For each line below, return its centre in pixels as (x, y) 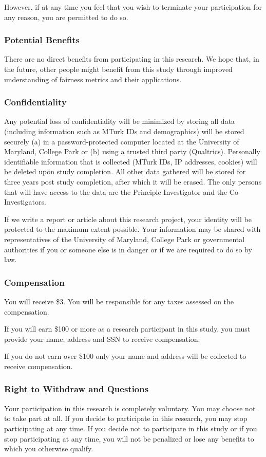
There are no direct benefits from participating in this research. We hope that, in (132, 59)
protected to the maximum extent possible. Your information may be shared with (132, 229)
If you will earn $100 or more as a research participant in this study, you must (127, 329)
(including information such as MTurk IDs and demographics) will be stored (124, 131)
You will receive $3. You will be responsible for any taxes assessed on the (119, 301)
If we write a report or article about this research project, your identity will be (128, 219)
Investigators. (25, 202)
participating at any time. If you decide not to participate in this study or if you (131, 428)
